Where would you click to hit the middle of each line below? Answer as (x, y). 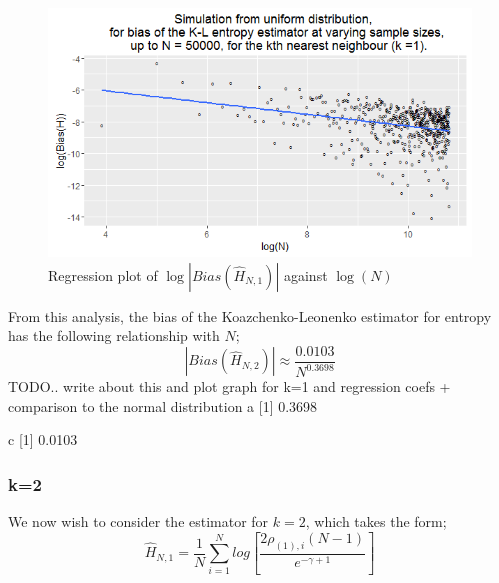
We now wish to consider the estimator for (138, 521)
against (305, 274)
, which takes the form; (376, 521)
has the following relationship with (114, 335)
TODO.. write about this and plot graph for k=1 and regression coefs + (229, 386)
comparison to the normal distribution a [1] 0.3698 (163, 405)
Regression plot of (103, 274)
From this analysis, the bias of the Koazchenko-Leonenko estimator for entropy (250, 315)
